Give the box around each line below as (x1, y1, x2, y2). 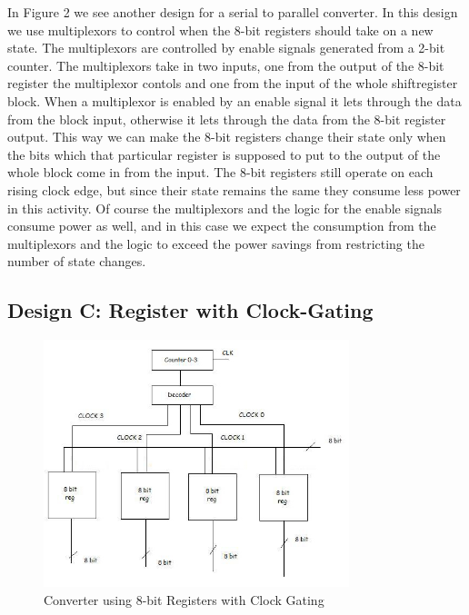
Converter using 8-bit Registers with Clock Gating (44, 590, 324, 609)
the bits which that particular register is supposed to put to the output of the (7, 144, 441, 164)
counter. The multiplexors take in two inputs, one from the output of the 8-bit (7, 55, 444, 74)
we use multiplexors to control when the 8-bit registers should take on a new (7, 20, 434, 39)
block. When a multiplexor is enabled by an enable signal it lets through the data (7, 91, 462, 110)
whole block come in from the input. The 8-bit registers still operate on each (7, 163, 434, 182)
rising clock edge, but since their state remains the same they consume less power (7, 180, 461, 199)
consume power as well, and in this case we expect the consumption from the (7, 216, 436, 235)
